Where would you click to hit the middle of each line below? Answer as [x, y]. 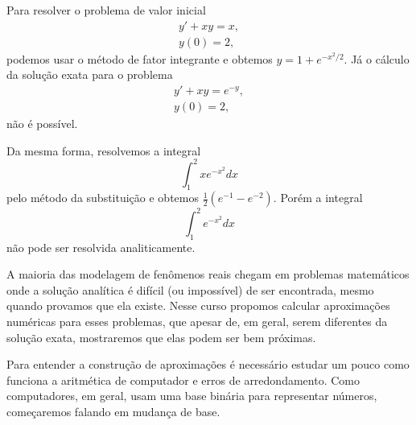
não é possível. [42, 123]
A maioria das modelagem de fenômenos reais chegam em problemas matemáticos [208, 274]
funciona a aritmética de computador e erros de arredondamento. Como [183, 380]
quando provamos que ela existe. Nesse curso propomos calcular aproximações [198, 305]
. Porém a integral [318, 198]
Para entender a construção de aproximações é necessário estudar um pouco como [208, 364]
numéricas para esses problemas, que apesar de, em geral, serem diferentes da [197, 322]
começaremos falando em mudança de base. [113, 412]
